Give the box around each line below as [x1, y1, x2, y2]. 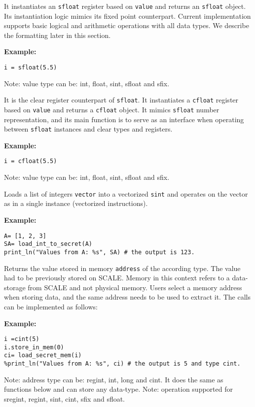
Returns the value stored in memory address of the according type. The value [4, 263, 241, 273]
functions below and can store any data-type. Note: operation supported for [4, 384, 233, 394]
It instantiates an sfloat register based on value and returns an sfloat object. [4, 1, 246, 11]
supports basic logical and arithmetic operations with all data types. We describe [4, 20, 249, 31]
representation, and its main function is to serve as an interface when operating [4, 114, 244, 124]
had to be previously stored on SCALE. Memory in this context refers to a [4, 272, 230, 283]
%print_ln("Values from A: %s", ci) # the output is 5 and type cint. [4, 360, 241, 368]
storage [4, 282, 26, 292]
